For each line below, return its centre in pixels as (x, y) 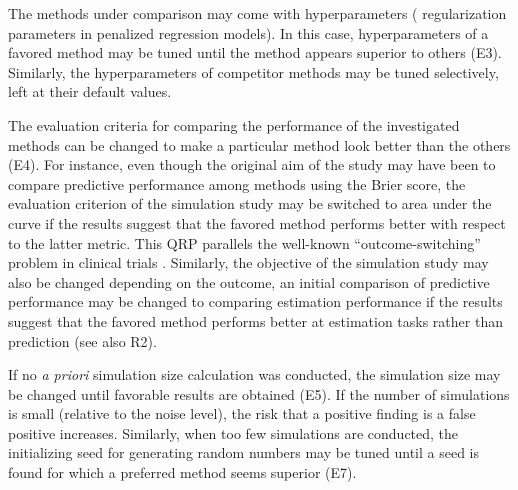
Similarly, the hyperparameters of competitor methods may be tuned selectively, (253, 71)
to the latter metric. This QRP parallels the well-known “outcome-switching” (244, 242)
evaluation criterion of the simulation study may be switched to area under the (250, 203)
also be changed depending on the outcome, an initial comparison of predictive (249, 281)
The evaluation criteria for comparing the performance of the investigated (234, 124)
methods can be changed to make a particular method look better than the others (259, 144)
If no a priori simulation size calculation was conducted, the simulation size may (254, 374)
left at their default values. (90, 91)
